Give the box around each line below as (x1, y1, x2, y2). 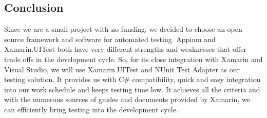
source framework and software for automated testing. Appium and (4, 33, 216, 44)
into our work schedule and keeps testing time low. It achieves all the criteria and (4, 84, 260, 94)
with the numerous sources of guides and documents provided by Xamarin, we (4, 94, 250, 105)
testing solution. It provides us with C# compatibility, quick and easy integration (4, 74, 261, 85)
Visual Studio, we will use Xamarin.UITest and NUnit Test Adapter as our (4, 64, 240, 74)
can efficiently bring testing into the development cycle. (4, 104, 178, 114)
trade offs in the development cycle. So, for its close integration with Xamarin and (4, 53, 263, 64)
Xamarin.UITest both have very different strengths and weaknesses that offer (4, 44, 246, 54)
